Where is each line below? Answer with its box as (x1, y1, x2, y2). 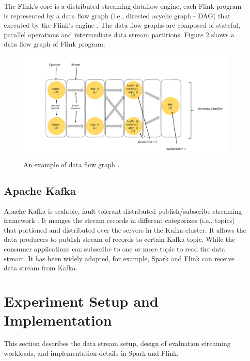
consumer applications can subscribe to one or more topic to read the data (4, 244, 225, 254)
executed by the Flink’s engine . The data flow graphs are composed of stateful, (4, 20, 240, 30)
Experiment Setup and (4, 291, 158, 311)
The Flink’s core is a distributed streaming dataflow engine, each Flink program (4, 1, 242, 11)
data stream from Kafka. (4, 263, 78, 273)
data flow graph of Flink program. (4, 39, 105, 49)
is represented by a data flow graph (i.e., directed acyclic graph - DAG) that (4, 10, 231, 20)
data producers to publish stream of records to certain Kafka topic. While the (4, 234, 235, 244)
